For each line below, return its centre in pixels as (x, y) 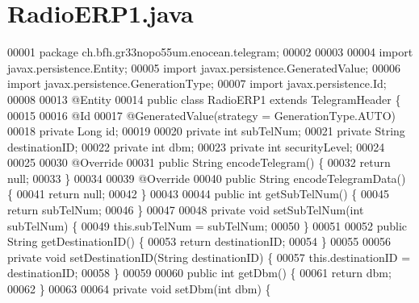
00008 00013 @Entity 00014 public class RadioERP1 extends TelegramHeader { (204, 99)
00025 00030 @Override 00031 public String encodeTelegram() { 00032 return (199, 162)
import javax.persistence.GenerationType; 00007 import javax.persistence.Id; (197, 83)
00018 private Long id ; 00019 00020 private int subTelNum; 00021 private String (206, 131)
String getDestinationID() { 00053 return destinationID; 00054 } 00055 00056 (199, 241)
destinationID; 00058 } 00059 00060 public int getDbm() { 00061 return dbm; (199, 273)
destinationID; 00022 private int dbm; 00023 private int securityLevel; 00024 (196, 146)
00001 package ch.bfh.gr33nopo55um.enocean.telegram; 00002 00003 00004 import (210, 52)
